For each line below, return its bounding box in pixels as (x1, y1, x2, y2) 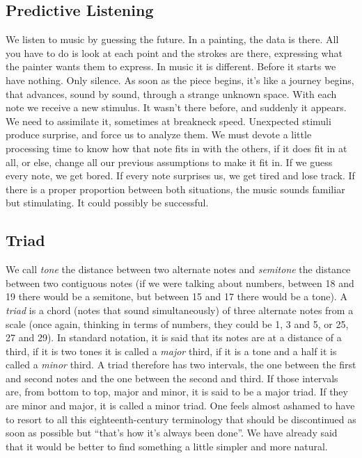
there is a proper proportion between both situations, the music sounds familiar (6, 181, 345, 196)
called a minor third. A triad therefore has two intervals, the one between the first (6, 357, 356, 372)
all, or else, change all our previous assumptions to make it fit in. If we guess (6, 154, 333, 169)
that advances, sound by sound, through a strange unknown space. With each (6, 86, 337, 101)
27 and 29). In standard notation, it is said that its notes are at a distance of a (6, 330, 342, 345)
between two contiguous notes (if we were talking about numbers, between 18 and (6, 275, 354, 290)
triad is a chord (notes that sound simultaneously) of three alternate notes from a (6, 302, 354, 317)
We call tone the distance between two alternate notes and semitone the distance (6, 262, 351, 277)
